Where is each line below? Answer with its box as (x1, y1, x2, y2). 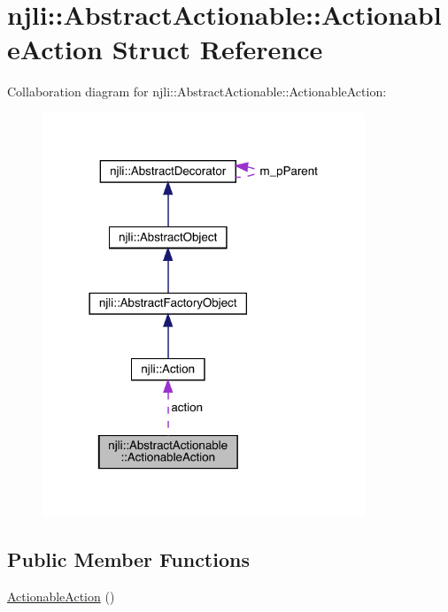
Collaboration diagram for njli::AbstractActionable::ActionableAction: (7, 82, 387, 101)
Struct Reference (112, 31, 323, 67)
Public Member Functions (7, 546, 250, 572)
